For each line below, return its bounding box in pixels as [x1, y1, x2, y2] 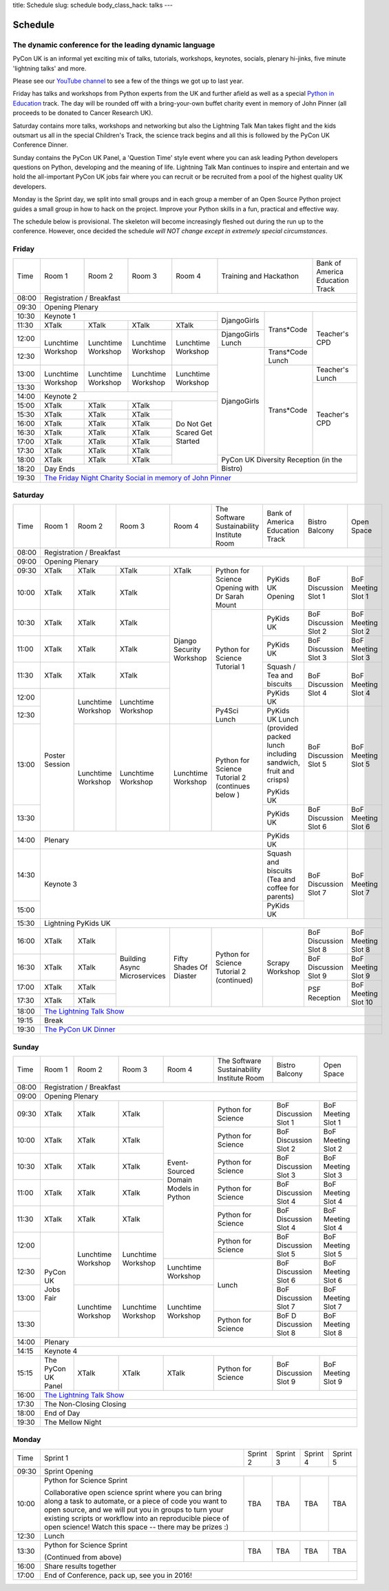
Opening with [215, 583, 260, 593]
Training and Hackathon [221, 271, 299, 281]
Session [44, 760, 70, 769]
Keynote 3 [44, 879, 77, 889]
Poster [44, 751, 65, 760]
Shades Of [173, 962, 208, 972]
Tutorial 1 [215, 662, 245, 671]
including [266, 749, 297, 759]
